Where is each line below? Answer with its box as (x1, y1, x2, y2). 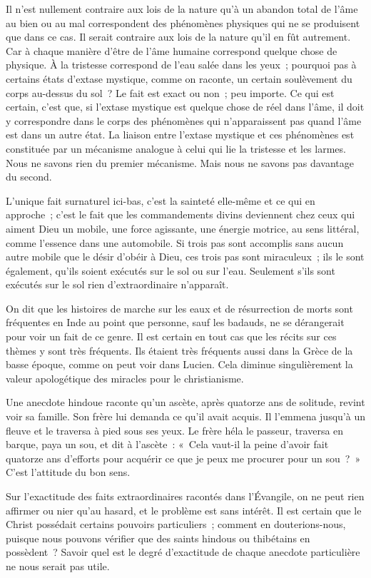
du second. (6, 169, 52, 184)
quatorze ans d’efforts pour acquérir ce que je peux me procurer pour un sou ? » (6, 450, 361, 465)
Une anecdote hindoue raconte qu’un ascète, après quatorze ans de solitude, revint (6, 395, 365, 410)
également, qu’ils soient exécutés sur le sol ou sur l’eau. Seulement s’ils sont (6, 263, 335, 278)
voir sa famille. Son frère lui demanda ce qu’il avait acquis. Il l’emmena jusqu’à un (6, 409, 365, 424)
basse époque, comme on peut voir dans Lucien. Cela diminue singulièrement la (6, 357, 353, 372)
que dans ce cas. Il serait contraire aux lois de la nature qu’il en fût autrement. (6, 29, 351, 44)
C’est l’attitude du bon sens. (6, 465, 131, 480)
